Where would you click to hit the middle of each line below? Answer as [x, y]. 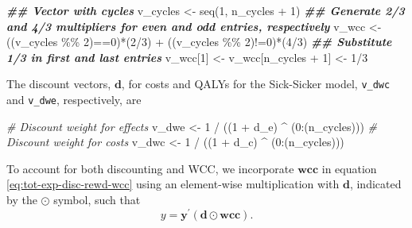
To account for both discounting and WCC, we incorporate [150, 168]
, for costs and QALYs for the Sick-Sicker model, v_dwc [256, 84]
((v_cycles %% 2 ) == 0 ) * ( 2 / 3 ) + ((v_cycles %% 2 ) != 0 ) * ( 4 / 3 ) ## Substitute [199, 42]
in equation [349, 168]
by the [22, 200]
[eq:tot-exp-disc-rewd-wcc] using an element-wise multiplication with [173, 184]
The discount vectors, [59, 84]
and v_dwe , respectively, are [74, 100]
